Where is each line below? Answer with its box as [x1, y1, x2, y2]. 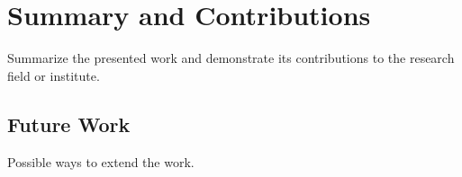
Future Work [7, 110, 131, 137]
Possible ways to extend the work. [7, 152, 195, 171]
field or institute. [7, 66, 100, 84]
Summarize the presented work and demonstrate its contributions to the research [7, 49, 455, 67]
